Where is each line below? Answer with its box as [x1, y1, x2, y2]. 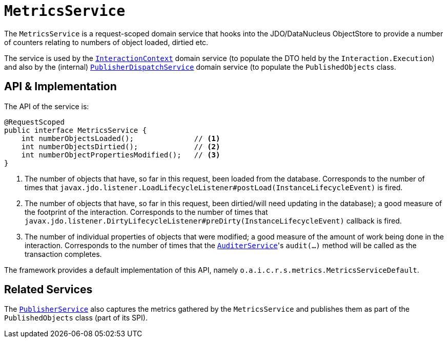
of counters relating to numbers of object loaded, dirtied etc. [4, 37, 209, 47]
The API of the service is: [4, 102, 89, 111]
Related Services [4, 283, 93, 296]
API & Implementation [4, 80, 117, 93]
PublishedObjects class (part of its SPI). [4, 313, 148, 323]
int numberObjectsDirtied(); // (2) [21, 142, 220, 151]
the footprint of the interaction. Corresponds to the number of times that [25, 207, 268, 216]
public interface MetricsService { [4, 126, 147, 134]
